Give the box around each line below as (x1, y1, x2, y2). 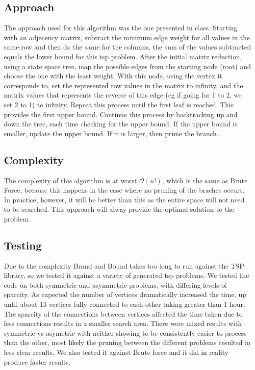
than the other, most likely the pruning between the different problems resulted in (4, 337, 251, 347)
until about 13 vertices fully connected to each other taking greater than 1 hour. (4, 299, 245, 309)
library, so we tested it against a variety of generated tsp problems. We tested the (4, 270, 249, 280)
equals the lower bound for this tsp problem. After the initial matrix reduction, (4, 51, 242, 61)
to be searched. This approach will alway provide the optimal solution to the (4, 204, 234, 214)
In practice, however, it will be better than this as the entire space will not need (4, 194, 245, 204)
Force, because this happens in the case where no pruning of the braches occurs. (4, 185, 245, 195)
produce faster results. (4, 356, 71, 367)
